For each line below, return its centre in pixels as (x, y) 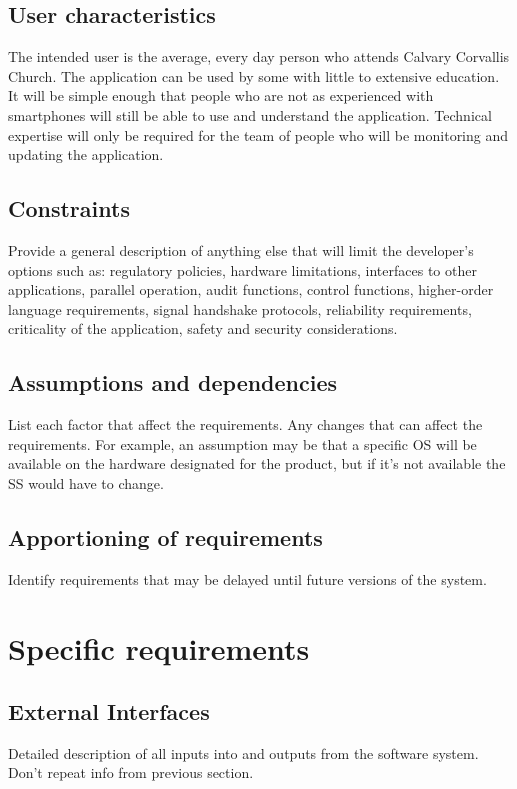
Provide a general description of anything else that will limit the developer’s (241, 249)
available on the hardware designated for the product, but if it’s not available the (257, 463)
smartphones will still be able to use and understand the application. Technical (250, 114)
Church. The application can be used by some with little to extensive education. (254, 75)
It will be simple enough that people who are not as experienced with (221, 95)
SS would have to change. (86, 482)
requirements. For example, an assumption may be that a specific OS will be (242, 443)
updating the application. (86, 154)
